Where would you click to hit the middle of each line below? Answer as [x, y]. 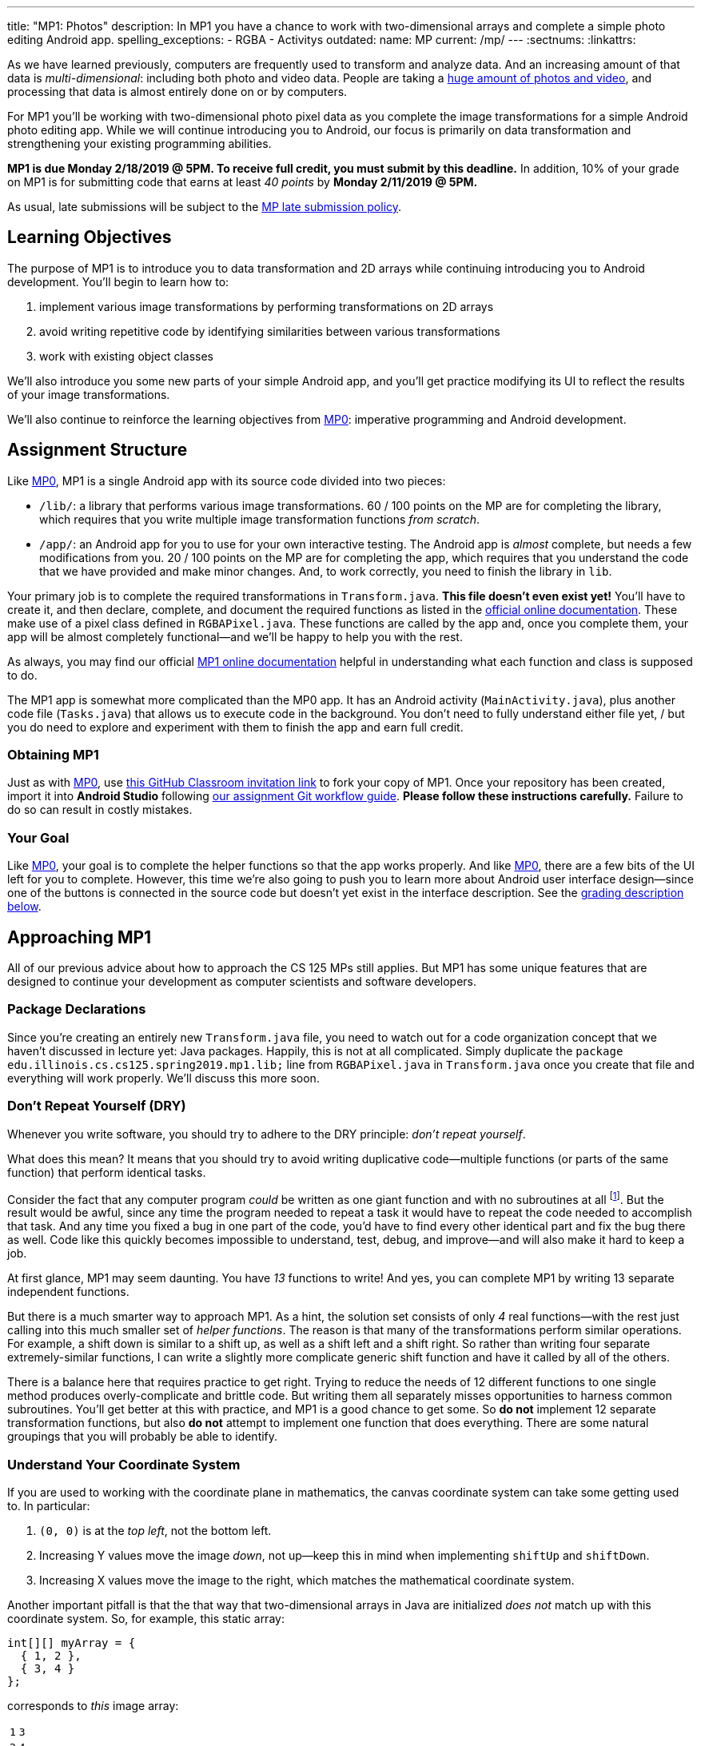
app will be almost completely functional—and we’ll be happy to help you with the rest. [235, 636]
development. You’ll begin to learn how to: [118, 281]
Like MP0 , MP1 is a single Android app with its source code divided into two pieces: [227, 480]
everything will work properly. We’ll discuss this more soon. [163, 1078]
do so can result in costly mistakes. [100, 810]
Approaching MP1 [80, 937]
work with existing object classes [127, 356]
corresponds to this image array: [93, 1705]
